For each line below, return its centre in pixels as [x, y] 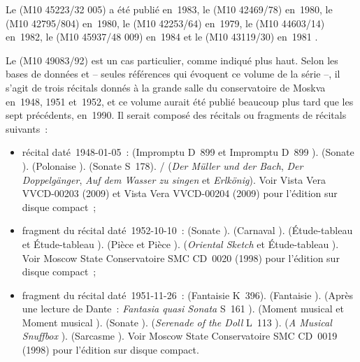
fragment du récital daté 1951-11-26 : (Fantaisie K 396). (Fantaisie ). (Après [188, 295]
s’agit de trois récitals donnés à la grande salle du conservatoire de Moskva [166, 87]
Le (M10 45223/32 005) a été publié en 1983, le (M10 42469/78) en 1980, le [169, 9]
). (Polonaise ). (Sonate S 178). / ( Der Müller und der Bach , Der [163, 165]
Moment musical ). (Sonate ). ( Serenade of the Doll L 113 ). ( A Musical [177, 322]
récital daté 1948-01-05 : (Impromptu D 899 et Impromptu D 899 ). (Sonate [188, 152]
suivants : [27, 128]
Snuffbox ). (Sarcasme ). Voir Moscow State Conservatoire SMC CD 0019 [180, 336]
